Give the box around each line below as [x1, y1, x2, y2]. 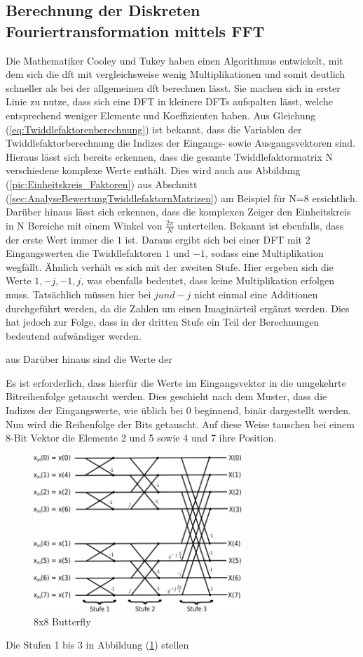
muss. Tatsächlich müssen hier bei [6, 286, 151, 301]
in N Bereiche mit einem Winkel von [6, 218, 163, 232]
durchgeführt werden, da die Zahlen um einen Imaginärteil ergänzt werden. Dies [6, 300, 350, 315]
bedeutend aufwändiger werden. [6, 328, 142, 343]
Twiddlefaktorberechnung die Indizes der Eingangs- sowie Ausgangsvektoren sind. [6, 135, 355, 150]
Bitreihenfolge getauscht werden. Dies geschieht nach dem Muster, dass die [6, 389, 327, 404]
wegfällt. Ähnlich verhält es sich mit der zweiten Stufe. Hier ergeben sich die [6, 259, 334, 274]
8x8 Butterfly [34, 613, 91, 628]
